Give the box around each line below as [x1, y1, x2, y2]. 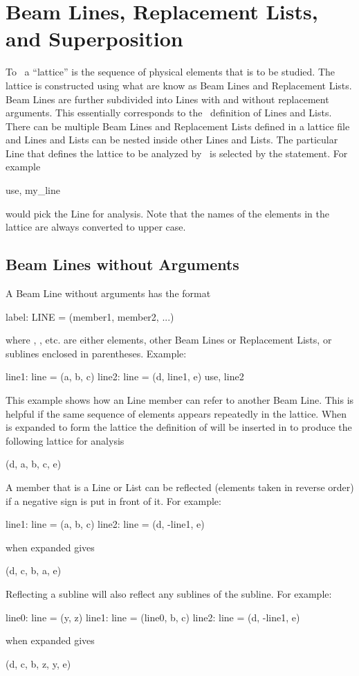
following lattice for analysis [6, 433, 125, 447]
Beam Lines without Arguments [6, 254, 239, 275]
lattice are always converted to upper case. [6, 220, 186, 234]
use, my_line [6, 183, 61, 197]
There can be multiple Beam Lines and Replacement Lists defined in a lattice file [6, 118, 350, 133]
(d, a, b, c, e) [6, 456, 62, 471]
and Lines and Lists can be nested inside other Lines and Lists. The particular [6, 132, 338, 147]
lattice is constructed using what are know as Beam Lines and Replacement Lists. [6, 78, 352, 92]
